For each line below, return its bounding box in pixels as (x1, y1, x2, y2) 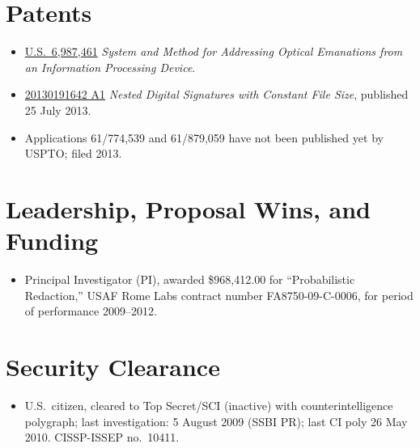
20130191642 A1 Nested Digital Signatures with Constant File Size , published (24, 86, 409, 103)
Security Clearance (6, 349, 220, 382)
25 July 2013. (24, 101, 91, 118)
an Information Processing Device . (24, 58, 196, 75)
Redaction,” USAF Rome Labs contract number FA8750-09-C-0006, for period (24, 286, 414, 303)
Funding (6, 224, 99, 257)
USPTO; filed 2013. (24, 145, 122, 162)
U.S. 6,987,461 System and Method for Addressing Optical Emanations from (24, 43, 403, 60)
